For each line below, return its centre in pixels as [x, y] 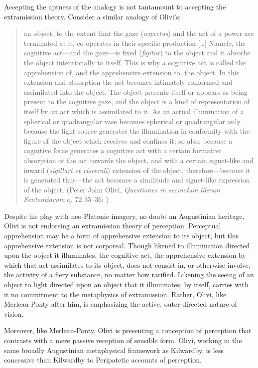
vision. [14, 313]
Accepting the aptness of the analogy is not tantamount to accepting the [115, 6]
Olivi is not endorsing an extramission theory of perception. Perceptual [113, 226]
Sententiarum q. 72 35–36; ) [66, 199]
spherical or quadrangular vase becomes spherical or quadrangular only [132, 121]
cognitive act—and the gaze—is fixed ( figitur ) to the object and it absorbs [137, 53]
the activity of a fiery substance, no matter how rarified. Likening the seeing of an [129, 275]
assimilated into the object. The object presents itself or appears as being [135, 92]
